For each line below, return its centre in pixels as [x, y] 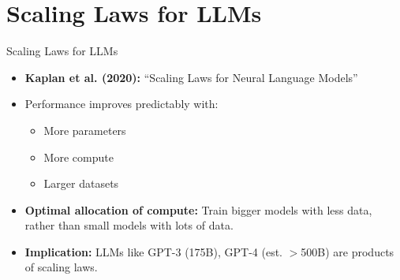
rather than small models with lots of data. [129, 225]
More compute [79, 157]
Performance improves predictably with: [121, 104]
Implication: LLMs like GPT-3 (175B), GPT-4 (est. [153, 251]
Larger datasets [81, 183]
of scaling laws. [61, 267]
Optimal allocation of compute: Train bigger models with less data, [198, 209]
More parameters [85, 130]
